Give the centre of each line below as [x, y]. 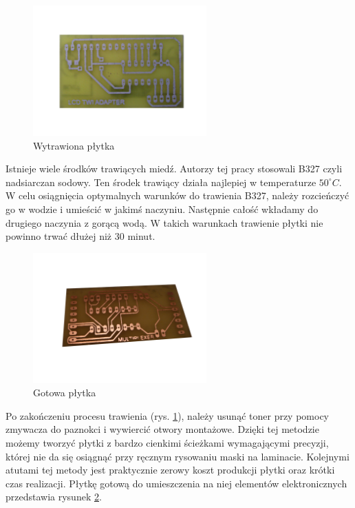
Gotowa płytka [65, 393]
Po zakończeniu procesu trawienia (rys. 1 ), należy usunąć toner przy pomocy [168, 415]
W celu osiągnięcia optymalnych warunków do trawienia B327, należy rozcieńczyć [177, 195]
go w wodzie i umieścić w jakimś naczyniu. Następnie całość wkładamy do [162, 209]
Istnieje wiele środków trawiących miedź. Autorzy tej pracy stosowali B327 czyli [174, 169]
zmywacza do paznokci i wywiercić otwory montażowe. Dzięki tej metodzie [162, 429]
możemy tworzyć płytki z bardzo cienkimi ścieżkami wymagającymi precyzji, [167, 443]
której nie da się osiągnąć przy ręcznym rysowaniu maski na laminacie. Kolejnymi [177, 456]
